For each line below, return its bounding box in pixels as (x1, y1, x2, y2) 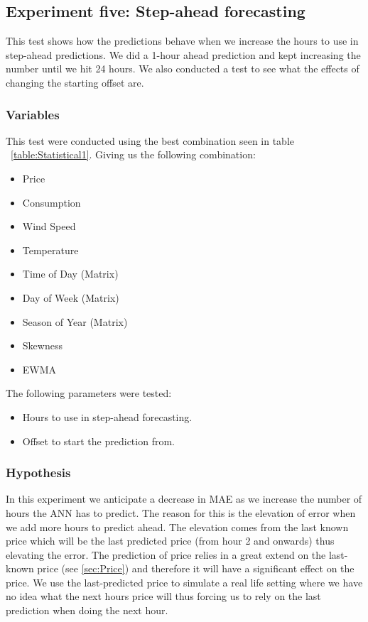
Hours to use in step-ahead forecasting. (22, 409, 193, 424)
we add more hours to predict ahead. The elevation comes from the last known (6, 519, 349, 534)
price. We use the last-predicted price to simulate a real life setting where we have (6, 574, 363, 589)
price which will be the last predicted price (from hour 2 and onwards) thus (6, 533, 335, 548)
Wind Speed (22, 219, 76, 234)
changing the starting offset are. (6, 75, 144, 89)
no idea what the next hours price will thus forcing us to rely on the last (6, 589, 321, 604)
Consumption (22, 195, 81, 209)
